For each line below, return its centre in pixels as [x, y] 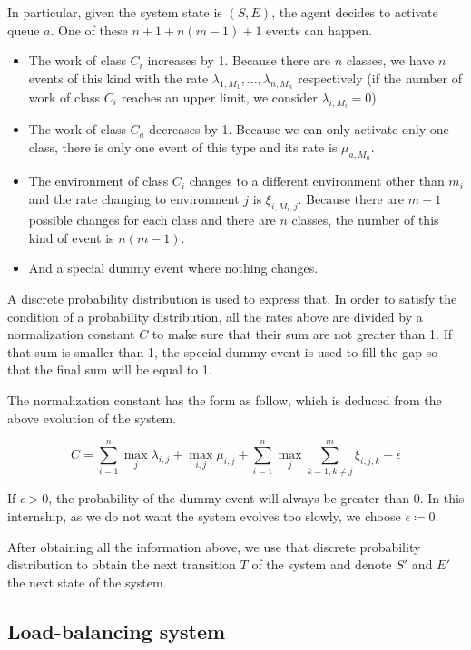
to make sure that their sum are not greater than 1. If [302, 334]
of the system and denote [322, 564]
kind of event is [71, 237]
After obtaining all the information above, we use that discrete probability [214, 546]
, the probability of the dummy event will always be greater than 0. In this [256, 498]
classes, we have [390, 60]
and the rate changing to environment [134, 198]
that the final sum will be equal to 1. [110, 369]
